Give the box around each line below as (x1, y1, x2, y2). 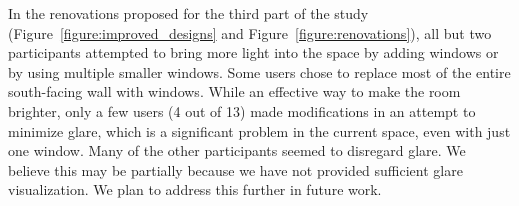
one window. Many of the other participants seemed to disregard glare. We (8, 140, 466, 161)
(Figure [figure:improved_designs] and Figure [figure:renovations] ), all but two (8, 22, 492, 43)
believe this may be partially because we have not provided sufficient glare (8, 159, 463, 180)
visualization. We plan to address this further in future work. (8, 179, 382, 200)
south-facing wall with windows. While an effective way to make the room (8, 81, 461, 102)
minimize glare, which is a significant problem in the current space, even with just (8, 120, 511, 141)
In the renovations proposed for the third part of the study (8, 3, 369, 23)
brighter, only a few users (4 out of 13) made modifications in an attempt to (8, 100, 476, 121)
